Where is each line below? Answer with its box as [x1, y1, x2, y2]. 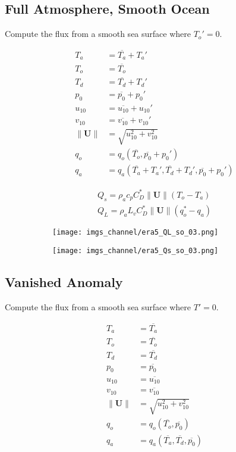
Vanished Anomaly [5, 272, 123, 291]
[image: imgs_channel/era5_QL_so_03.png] [52, 228, 219, 237]
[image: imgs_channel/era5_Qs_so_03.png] [52, 246, 219, 255]
